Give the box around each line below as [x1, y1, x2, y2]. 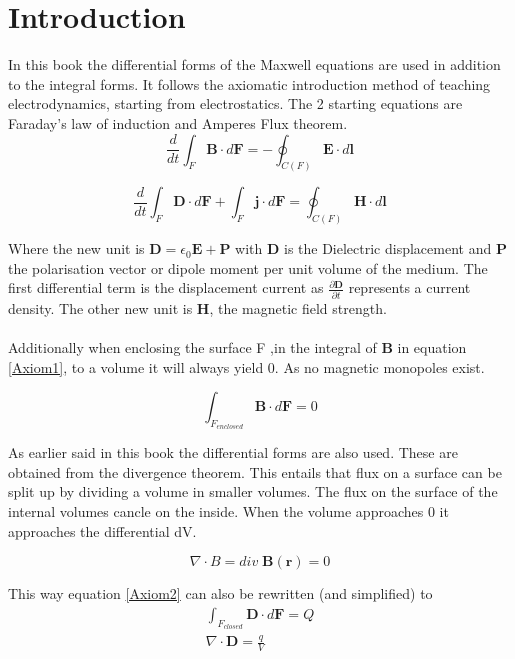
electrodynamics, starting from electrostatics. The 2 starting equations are [8, 93, 463, 114]
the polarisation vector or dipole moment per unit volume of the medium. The [8, 257, 488, 278]
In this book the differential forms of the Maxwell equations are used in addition [8, 54, 501, 75]
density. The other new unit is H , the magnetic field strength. [8, 297, 387, 318]
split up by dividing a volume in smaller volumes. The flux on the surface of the [8, 481, 498, 502]
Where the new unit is [8, 238, 145, 259]
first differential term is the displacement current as [8, 277, 324, 298]
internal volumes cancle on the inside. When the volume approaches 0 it [8, 501, 449, 522]
